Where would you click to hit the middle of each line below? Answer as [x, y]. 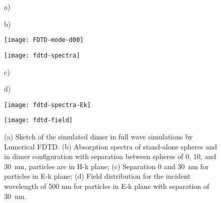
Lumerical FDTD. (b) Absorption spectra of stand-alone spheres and [111, 146]
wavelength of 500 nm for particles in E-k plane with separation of [107, 186]
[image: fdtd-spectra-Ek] [47, 105]
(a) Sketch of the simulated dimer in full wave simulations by [98, 136]
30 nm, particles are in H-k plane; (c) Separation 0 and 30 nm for [106, 166]
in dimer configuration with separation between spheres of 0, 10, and [110, 156]
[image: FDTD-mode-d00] [44, 40]
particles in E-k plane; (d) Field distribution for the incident [97, 176]
